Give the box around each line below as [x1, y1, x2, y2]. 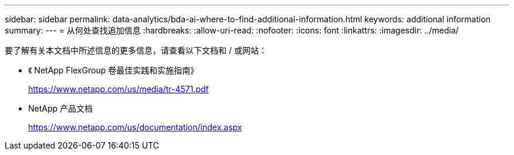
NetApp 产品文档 [28, 103, 93, 113]
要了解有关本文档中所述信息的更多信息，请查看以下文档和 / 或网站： [5, 45, 267, 55]
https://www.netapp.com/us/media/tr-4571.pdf [28, 84, 209, 94]
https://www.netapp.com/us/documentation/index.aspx [28, 122, 242, 132]
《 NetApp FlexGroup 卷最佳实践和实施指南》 [28, 65, 199, 75]
